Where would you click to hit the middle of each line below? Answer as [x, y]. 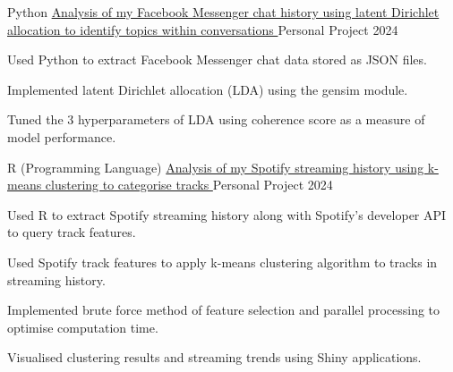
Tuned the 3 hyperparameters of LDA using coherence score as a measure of [216, 119]
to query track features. [72, 232]
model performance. [62, 136]
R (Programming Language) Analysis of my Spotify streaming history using [216, 167]
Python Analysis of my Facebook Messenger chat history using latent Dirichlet [223, 12]
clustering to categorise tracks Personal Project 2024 [189, 185]
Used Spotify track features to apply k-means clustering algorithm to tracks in [222, 262]
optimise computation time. [83, 327]
